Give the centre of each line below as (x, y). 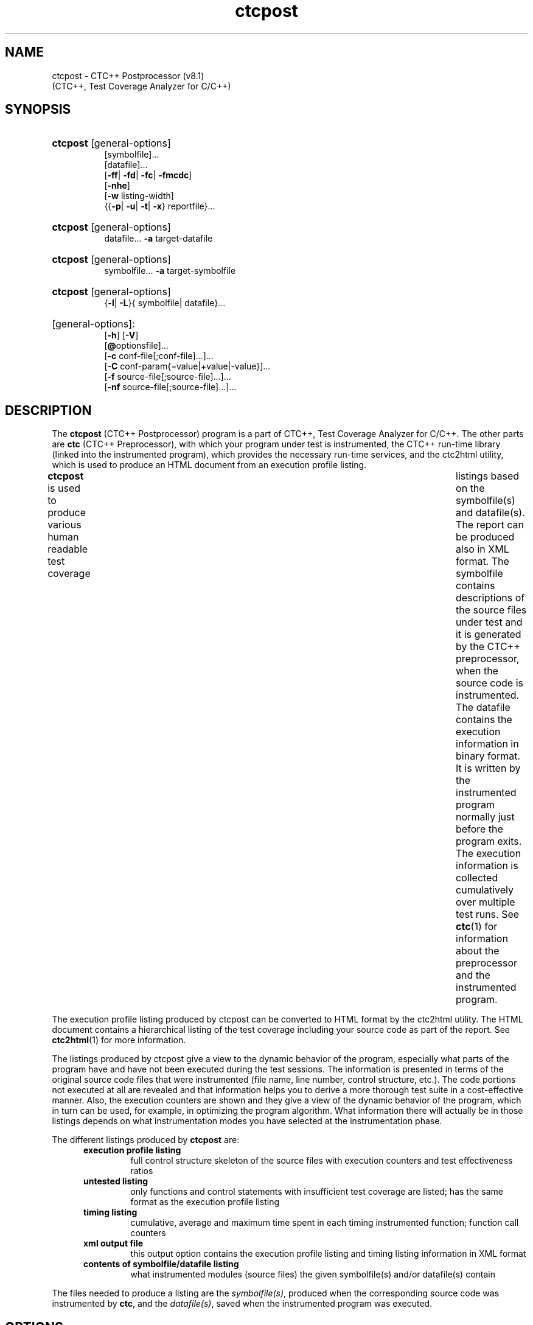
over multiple (486, 902)
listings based (488, 476)
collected (477, 878)
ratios (142, 1171)
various (64, 525)
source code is (489, 683)
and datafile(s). (490, 513)
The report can (490, 525)
